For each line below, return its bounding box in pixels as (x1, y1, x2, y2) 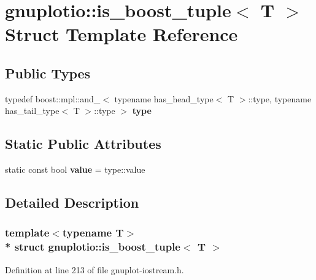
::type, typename (248, 92, 312, 105)
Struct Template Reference (5, 21, 238, 47)
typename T (62, 225, 124, 240)
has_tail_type (5, 104, 60, 117)
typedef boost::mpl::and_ (5, 92, 101, 105)
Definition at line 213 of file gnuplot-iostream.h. (5, 263, 184, 276)
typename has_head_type (114, 92, 214, 105)
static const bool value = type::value (5, 163, 145, 176)
